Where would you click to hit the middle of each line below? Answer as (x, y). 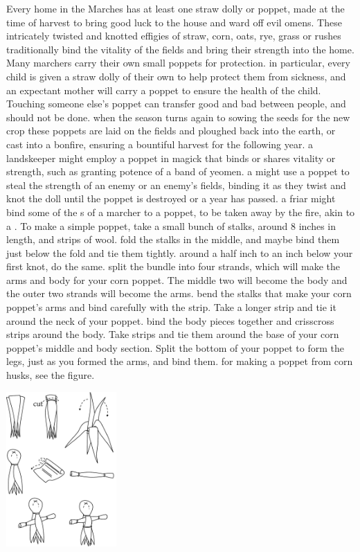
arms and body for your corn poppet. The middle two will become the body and (177, 279)
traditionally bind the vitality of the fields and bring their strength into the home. (180, 49)
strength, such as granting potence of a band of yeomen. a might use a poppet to (178, 171)
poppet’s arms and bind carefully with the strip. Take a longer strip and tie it (171, 307)
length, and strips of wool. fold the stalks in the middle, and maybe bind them (173, 239)
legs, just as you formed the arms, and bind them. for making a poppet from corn (180, 361)
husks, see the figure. (51, 375)
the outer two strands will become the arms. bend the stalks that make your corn (179, 293)
